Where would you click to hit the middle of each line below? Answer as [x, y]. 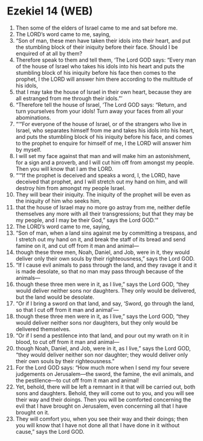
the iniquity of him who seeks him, [58, 201]
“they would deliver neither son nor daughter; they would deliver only [102, 355]
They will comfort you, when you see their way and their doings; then [102, 419]
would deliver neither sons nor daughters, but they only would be [97, 322]
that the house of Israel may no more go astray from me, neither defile [103, 207]
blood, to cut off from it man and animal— [67, 341]
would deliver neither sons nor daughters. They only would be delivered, [106, 290]
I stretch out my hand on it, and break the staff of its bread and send [101, 239]
